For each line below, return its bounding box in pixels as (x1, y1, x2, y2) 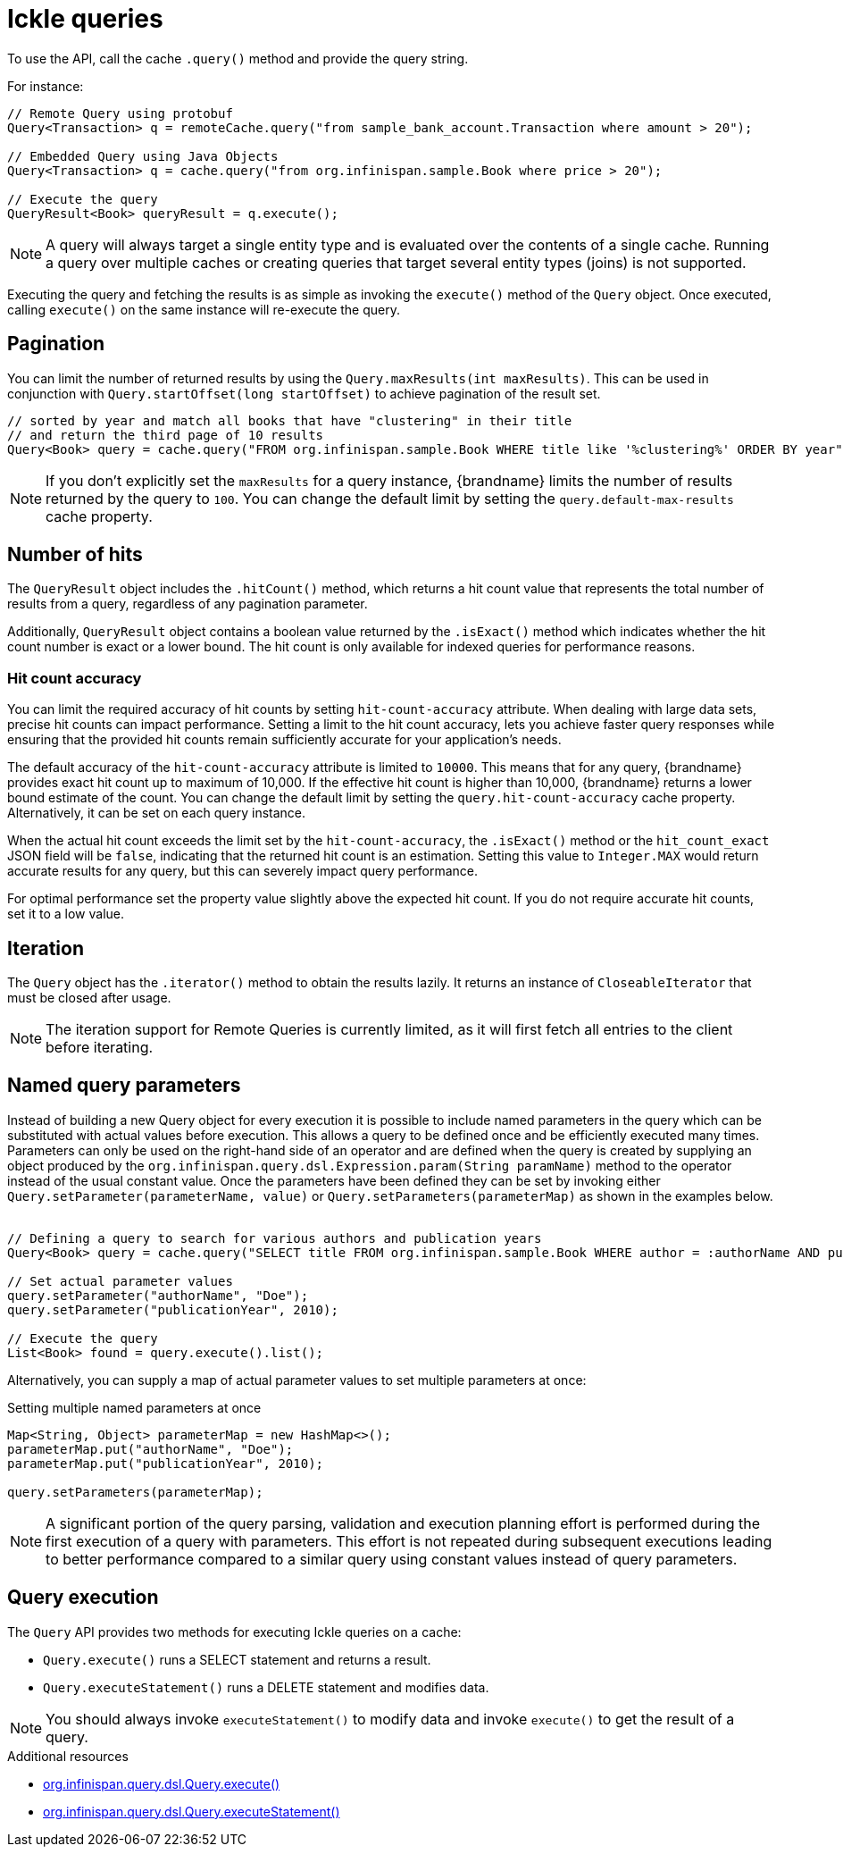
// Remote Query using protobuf (7, 105, 233, 121)
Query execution (7, 1586, 159, 1609)
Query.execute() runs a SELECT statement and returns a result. (43, 1651, 431, 1667)
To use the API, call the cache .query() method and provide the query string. (7, 50, 469, 66)
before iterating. (46, 1038, 154, 1057)
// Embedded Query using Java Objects (7, 148, 279, 164)
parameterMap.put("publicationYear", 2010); (7, 1456, 324, 1471)
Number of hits (7, 543, 143, 566)
